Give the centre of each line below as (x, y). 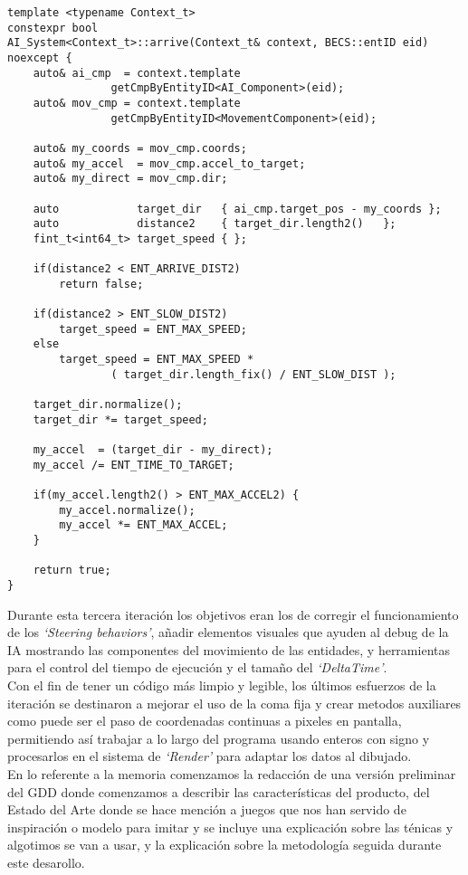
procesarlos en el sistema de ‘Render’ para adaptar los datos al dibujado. (210, 756)
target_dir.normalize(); (108, 405)
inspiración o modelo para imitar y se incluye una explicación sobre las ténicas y (230, 827)
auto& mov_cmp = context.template (137, 103)
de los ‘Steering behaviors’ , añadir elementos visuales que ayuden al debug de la (228, 632)
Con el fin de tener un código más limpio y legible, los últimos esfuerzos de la (222, 685)
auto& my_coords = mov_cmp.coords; (140, 148)
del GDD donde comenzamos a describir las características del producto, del (219, 791)
